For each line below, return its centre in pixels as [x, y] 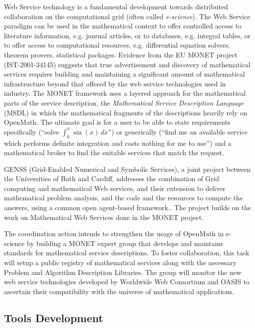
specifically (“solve [32, 131]
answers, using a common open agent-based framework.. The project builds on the [127, 207]
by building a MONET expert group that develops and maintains [125, 243]
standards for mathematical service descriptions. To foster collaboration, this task [127, 253]
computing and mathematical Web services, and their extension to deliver [115, 188]
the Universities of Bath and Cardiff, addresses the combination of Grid [112, 178]
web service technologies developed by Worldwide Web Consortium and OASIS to [127, 282]
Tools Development [54, 317]
